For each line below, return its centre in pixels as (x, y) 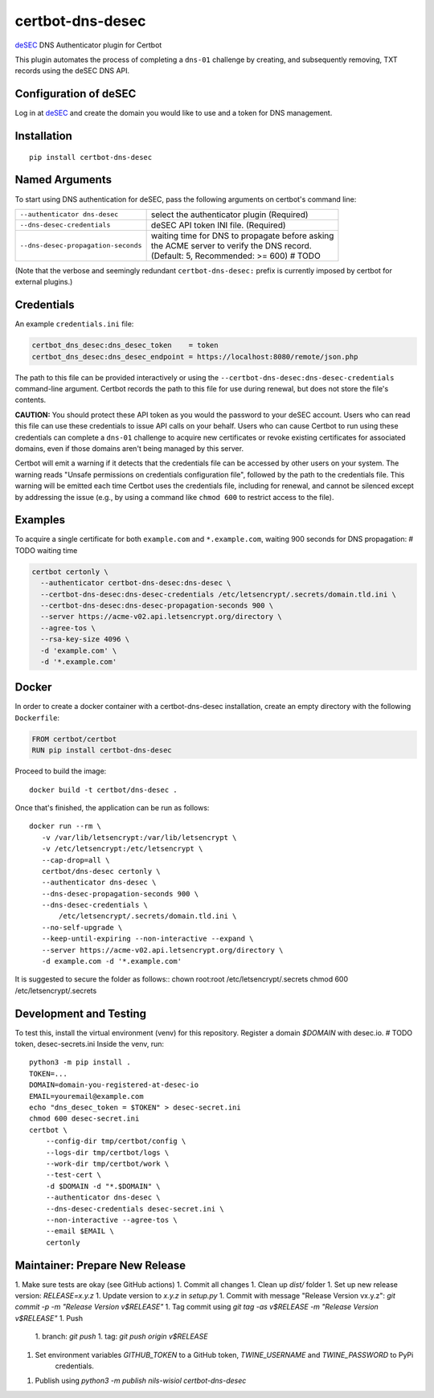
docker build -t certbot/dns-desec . (104, 789)
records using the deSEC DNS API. (72, 71)
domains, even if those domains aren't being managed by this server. (129, 448)
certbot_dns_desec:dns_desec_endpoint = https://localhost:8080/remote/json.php (195, 357)
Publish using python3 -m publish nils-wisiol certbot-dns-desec (141, 1381)
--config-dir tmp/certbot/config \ (116, 1141)
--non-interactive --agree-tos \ (112, 1220)
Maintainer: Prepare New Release (100, 1265)
